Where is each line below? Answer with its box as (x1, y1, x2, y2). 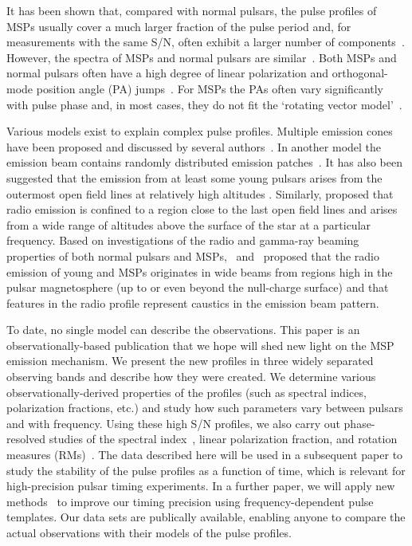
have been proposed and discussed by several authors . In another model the (6, 138, 382, 155)
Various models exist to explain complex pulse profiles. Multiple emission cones (6, 123, 393, 139)
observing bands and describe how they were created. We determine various (6, 368, 376, 385)
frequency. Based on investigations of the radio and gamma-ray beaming (6, 232, 359, 249)
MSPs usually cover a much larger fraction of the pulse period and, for (6, 18, 351, 34)
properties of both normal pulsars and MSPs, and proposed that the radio (6, 247, 379, 264)
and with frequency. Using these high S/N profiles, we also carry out (6, 414, 340, 431)
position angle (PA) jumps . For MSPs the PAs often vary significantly (36, 80, 384, 96)
